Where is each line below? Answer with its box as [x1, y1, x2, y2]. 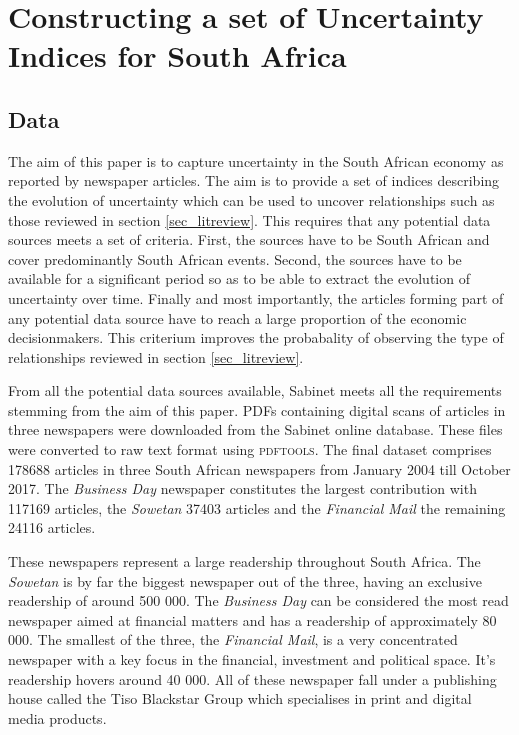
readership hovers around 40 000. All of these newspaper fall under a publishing [8, 668, 497, 689]
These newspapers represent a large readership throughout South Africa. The [8, 551, 481, 572]
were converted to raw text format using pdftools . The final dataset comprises [8, 439, 492, 460]
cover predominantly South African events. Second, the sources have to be [8, 248, 462, 269]
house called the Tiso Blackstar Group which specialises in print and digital [8, 688, 472, 709]
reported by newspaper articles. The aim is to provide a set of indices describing [8, 170, 500, 191]
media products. [8, 707, 107, 728]
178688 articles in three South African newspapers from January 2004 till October [8, 458, 511, 479]
